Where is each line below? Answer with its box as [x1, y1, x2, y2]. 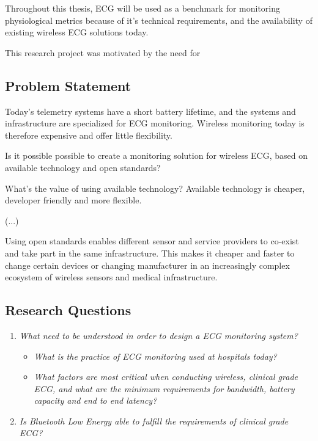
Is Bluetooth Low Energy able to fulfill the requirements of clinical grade [19, 414, 289, 427]
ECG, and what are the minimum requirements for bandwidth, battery [34, 382, 295, 395]
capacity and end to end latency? [34, 394, 157, 407]
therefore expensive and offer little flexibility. [5, 128, 172, 141]
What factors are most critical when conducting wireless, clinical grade [34, 370, 298, 383]
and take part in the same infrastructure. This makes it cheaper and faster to [5, 246, 295, 259]
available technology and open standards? [5, 161, 161, 173]
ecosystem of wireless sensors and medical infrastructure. [5, 271, 218, 283]
